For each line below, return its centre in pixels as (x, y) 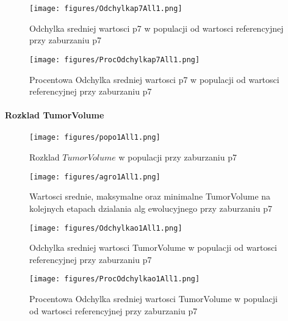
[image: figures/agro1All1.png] (95, 177)
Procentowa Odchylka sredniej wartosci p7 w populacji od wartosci (154, 79)
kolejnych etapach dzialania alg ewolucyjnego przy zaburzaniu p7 (151, 208)
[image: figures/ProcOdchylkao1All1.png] (115, 279)
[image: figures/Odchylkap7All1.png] (106, 9)
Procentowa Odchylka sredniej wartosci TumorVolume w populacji (153, 299)
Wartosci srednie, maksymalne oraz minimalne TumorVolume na (150, 196)
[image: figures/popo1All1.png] (95, 138)
